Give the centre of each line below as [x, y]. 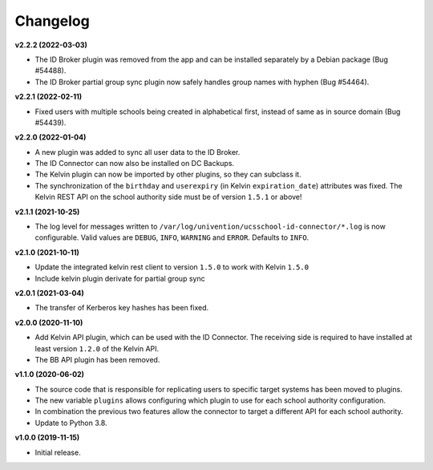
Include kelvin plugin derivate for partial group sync [120, 278]
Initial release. [58, 452]
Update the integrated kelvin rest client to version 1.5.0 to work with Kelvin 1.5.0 [172, 267]
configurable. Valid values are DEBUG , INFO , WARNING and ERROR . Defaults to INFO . [172, 237]
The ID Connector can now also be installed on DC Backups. [135, 164]
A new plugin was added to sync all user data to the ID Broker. [138, 152]
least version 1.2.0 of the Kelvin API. [97, 348]
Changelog [52, 21]
